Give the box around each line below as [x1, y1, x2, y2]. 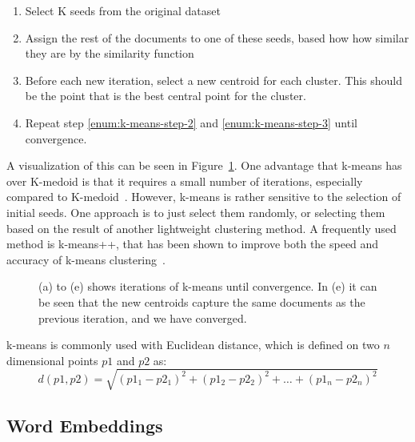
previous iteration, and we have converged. [38, 309, 247, 326]
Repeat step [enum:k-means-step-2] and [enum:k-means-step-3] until [25, 114, 357, 131]
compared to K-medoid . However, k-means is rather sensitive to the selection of [6, 188, 401, 205]
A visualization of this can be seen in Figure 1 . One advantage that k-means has [6, 157, 402, 174]
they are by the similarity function [25, 45, 194, 62]
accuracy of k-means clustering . [6, 251, 166, 267]
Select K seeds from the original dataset [25, 2, 221, 18]
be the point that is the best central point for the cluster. [25, 87, 306, 104]
